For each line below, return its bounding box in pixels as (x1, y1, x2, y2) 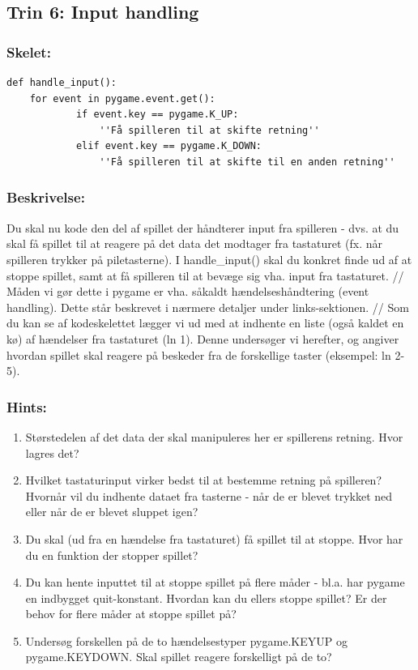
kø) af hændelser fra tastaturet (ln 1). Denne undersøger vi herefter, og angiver (6, 330, 399, 347)
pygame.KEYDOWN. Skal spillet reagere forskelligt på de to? (25, 648, 332, 665)
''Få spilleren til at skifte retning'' (99, 124, 320, 136)
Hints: (6, 396, 47, 416)
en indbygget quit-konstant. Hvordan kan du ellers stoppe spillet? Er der (25, 589, 387, 606)
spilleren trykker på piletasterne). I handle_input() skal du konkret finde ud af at (6, 250, 412, 267)
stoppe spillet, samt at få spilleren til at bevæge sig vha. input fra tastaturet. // (6, 267, 404, 284)
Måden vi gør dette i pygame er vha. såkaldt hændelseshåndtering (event (6, 283, 369, 300)
